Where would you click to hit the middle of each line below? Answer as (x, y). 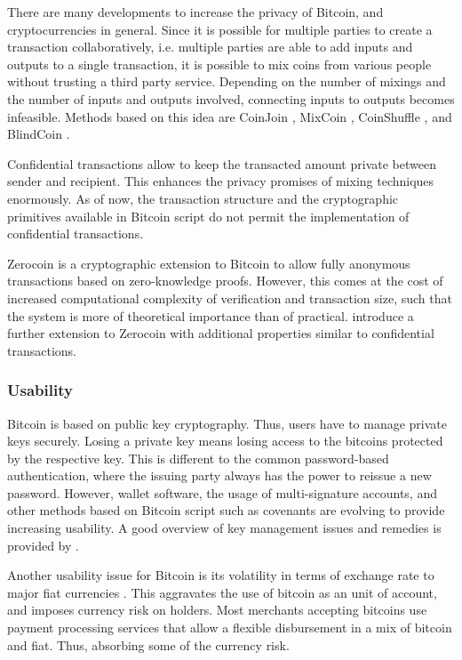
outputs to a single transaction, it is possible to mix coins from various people (219, 64)
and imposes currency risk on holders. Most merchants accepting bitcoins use (217, 610)
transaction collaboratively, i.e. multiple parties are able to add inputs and (210, 47)
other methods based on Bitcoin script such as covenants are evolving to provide (226, 510)
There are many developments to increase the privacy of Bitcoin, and (195, 12)
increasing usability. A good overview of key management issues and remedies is (224, 528)
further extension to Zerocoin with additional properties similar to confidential (221, 333)
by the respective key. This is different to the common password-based (198, 458)
